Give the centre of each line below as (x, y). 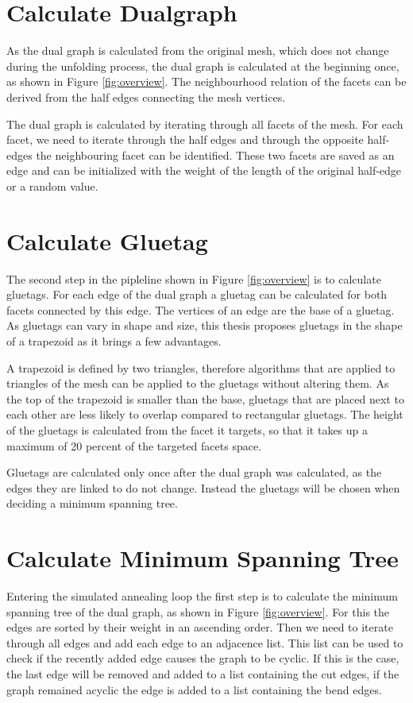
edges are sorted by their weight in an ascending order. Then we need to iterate (200, 627)
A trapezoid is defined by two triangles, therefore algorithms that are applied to (201, 367)
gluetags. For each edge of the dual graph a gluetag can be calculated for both (197, 294)
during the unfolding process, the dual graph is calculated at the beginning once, (203, 66)
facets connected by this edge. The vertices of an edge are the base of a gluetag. (201, 309)
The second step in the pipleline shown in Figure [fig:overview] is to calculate (194, 278)
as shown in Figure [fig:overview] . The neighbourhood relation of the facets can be (206, 81)
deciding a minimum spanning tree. (92, 503)
